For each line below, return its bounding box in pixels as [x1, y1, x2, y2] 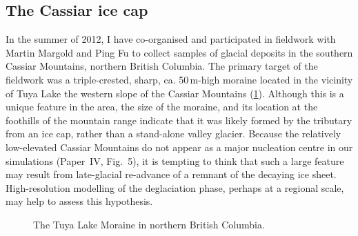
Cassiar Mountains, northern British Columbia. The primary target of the [6, 59, 318, 73]
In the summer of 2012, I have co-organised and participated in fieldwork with [6, 32, 336, 46]
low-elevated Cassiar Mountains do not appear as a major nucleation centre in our [6, 139, 353, 154]
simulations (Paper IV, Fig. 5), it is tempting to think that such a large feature [6, 153, 344, 168]
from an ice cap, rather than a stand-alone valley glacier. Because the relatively [6, 126, 341, 141]
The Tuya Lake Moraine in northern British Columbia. [33, 217, 265, 231]
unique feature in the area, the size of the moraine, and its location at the [6, 99, 318, 114]
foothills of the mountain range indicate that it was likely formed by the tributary [6, 112, 352, 127]
